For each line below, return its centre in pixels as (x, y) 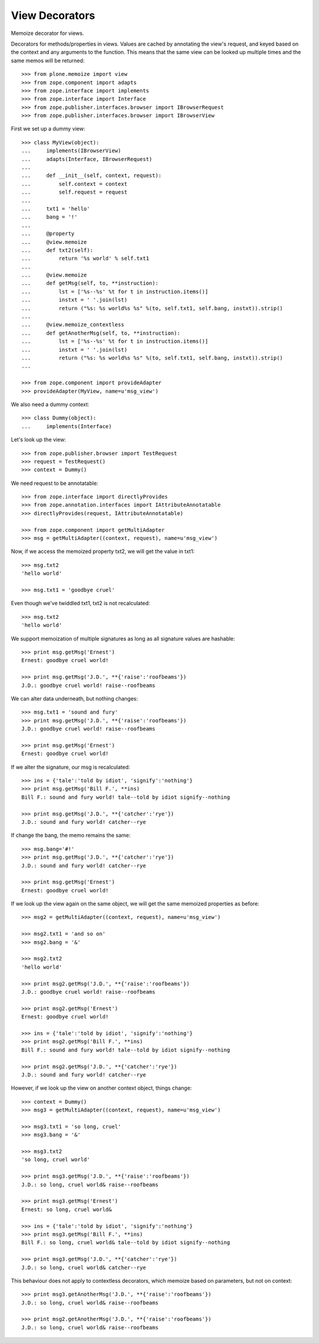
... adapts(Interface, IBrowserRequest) (87, 159)
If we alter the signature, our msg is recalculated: (71, 767)
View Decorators (53, 15)
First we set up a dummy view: (48, 129)
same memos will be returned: (48, 60)
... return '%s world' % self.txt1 (85, 258)
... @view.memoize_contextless (73, 325)
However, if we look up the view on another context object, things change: (101, 1088)
